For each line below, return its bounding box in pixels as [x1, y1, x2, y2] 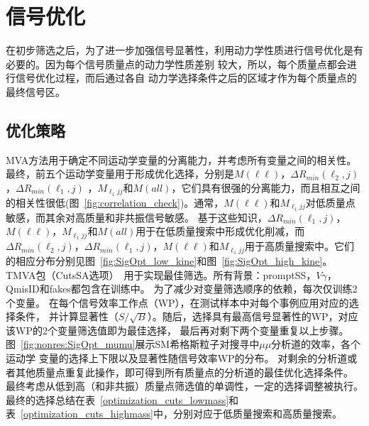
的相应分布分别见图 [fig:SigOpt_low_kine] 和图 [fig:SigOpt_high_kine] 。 [6, 253, 333, 268]
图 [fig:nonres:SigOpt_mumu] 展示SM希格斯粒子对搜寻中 [6, 337, 260, 351]
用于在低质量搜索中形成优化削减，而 [136, 224, 305, 239]
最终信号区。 [6, 84, 65, 99]
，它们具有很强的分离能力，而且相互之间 [171, 180, 360, 195]
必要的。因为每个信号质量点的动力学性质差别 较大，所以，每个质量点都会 [6, 56, 347, 71]
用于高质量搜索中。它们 [244, 239, 354, 253]
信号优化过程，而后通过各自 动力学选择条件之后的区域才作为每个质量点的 [15, 70, 357, 85]
